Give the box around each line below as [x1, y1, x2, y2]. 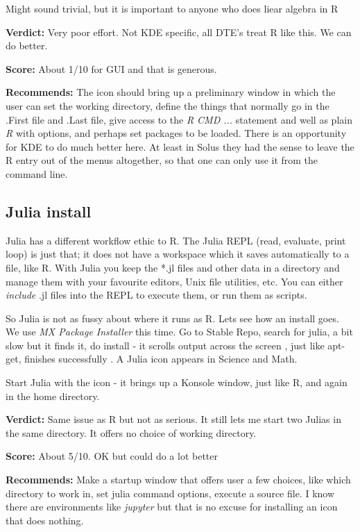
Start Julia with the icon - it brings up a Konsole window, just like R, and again [6, 375, 348, 390]
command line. [6, 166, 68, 181]
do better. [6, 38, 48, 53]
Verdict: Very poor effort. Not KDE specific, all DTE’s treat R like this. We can [6, 24, 352, 39]
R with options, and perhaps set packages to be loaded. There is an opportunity [6, 126, 347, 140]
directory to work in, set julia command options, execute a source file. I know [6, 485, 335, 500]
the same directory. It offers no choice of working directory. [6, 425, 257, 440]
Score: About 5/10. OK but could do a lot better [6, 449, 218, 463]
